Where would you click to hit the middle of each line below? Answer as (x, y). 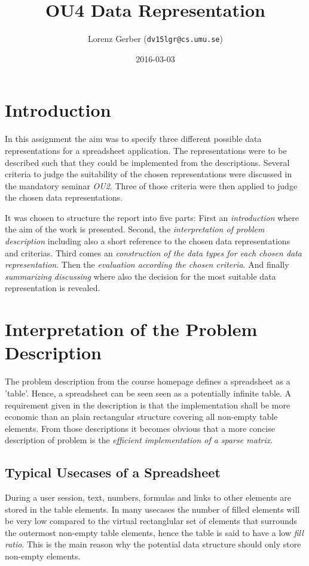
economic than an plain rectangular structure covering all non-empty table (141, 417)
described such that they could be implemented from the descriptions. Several (147, 162)
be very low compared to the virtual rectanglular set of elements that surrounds (151, 521)
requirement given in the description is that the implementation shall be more (148, 405)
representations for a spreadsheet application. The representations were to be (146, 150)
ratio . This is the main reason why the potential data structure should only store (153, 544)
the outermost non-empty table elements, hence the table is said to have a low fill (154, 532)
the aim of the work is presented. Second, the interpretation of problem (135, 229)
